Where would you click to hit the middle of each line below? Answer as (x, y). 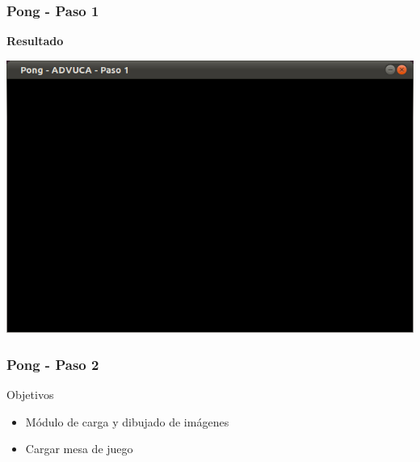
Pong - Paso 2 (53, 364)
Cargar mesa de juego (79, 449)
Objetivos (30, 395)
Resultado (35, 41)
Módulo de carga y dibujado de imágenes (127, 421)
